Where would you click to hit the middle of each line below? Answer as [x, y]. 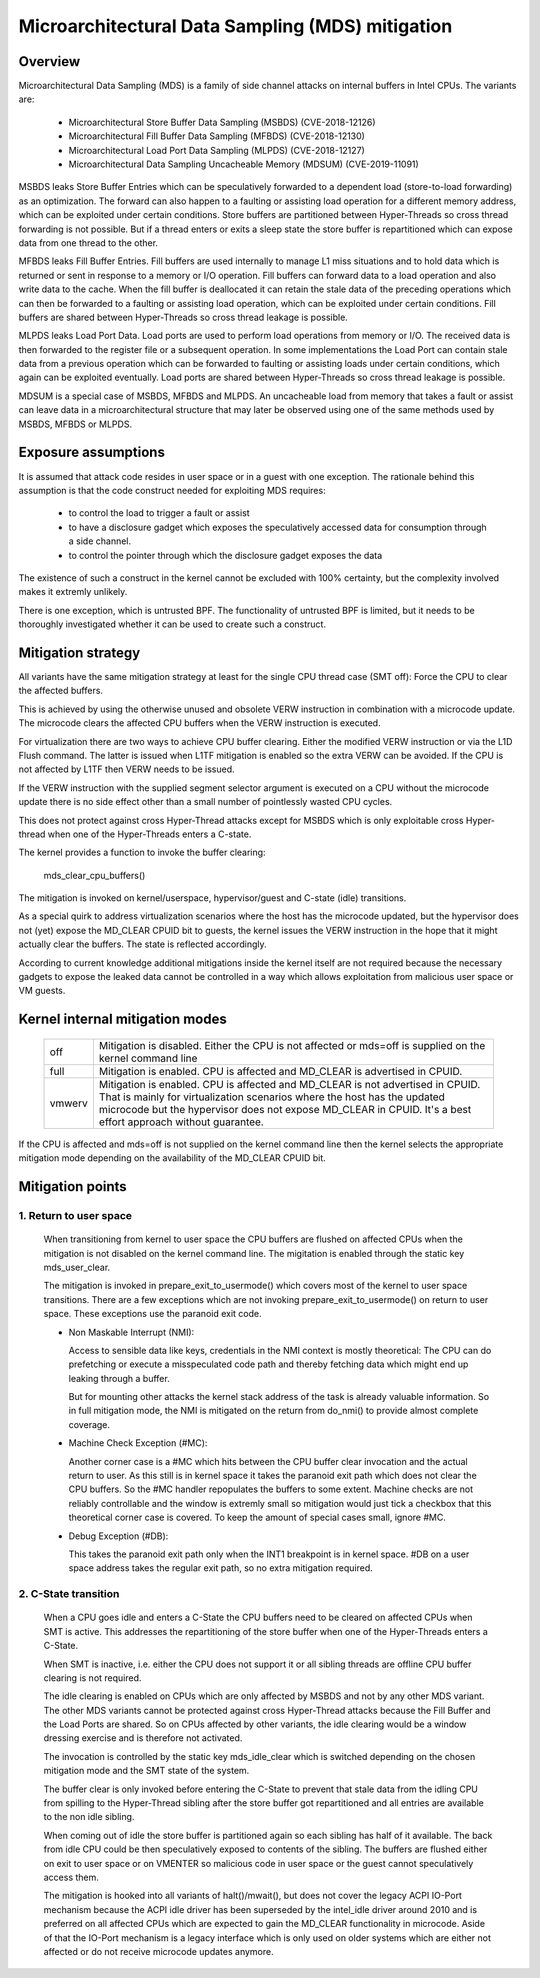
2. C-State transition [69, 1594]
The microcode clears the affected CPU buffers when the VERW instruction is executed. [199, 723]
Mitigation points [72, 1186]
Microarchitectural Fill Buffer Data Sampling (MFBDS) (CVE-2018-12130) [216, 136]
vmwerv [69, 1103]
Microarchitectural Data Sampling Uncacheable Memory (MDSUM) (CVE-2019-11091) [243, 164]
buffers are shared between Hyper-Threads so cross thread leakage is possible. [183, 317]
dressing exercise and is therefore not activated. [143, 1738]
